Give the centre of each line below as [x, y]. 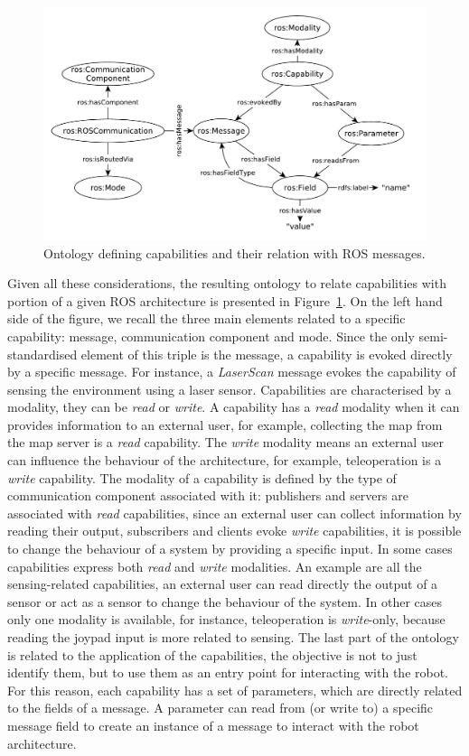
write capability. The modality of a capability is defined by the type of [202, 477]
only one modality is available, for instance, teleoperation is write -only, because [226, 619]
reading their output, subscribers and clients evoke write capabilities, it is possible [234, 531]
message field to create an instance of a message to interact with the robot [213, 725]
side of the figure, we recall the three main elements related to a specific [206, 318]
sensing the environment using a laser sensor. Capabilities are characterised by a [230, 389]
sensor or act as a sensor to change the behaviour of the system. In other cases [225, 601]
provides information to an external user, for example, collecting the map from [225, 424]
